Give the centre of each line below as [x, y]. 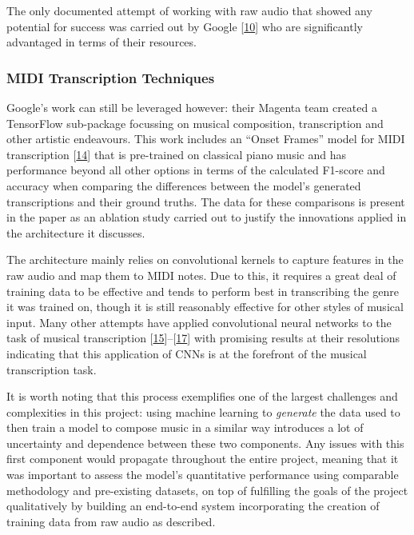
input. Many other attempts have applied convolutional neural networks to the [199, 322]
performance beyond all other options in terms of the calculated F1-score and [196, 170]
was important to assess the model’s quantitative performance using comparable [203, 475]
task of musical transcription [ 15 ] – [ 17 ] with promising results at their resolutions [203, 338]
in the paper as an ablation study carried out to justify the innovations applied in [207, 217]
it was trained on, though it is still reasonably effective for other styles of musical [205, 307]
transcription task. [52, 369]
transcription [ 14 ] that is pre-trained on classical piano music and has [176, 154]
